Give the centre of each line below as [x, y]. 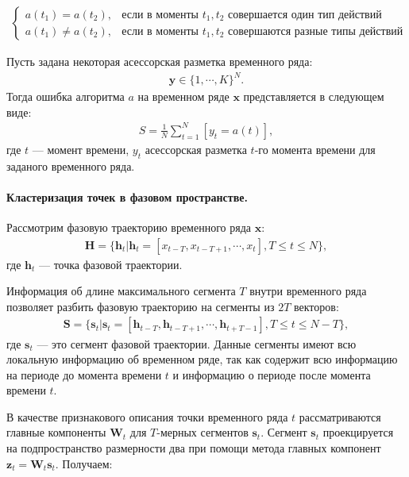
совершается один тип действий [305, 15]
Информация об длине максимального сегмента [121, 291]
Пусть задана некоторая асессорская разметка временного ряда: [160, 62]
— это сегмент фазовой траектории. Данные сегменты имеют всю [197, 343]
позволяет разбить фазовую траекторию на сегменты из [141, 306]
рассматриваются [340, 416]
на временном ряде [183, 96]
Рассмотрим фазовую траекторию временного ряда [129, 227]
